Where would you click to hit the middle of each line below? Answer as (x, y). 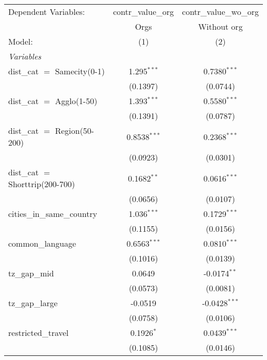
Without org (220, 26)
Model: (21, 41)
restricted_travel (39, 333)
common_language (42, 243)
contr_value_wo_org (220, 12)
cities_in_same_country (53, 214)
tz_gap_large (33, 303)
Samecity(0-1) (80, 71)
